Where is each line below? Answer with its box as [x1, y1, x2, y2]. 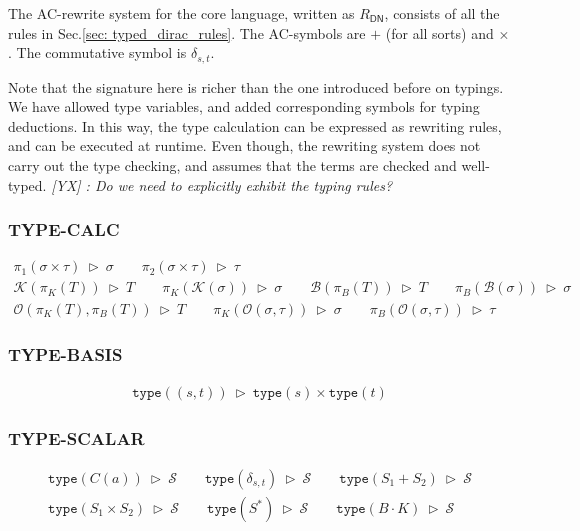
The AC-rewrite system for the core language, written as [8, 3, 355, 23]
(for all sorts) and [385, 22, 494, 43]
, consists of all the [384, 3, 500, 23]
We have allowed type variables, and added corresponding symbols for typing [8, 96, 480, 117]
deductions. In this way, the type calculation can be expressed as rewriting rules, [8, 115, 502, 136]
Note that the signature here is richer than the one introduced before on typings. [8, 76, 504, 97]
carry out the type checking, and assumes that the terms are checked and [8, 155, 457, 176]
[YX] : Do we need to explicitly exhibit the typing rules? [51, 174, 393, 195]
